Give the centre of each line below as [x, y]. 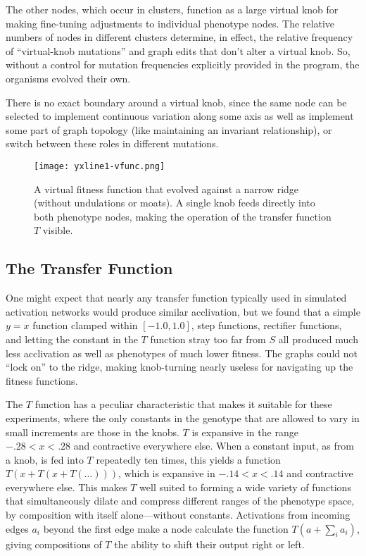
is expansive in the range [245, 432]
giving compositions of [54, 544]
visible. [58, 230]
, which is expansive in [166, 473]
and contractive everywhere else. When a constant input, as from [214, 446]
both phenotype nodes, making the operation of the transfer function [183, 216]
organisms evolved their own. [68, 78]
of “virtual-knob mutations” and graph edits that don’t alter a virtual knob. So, [178, 50]
